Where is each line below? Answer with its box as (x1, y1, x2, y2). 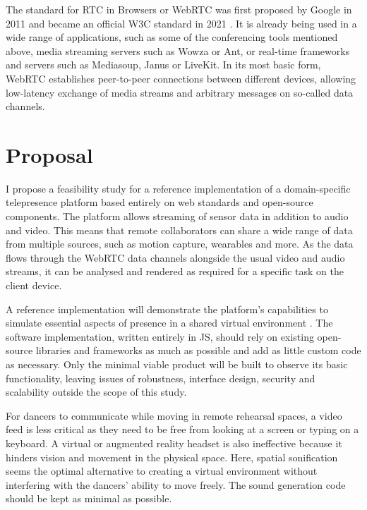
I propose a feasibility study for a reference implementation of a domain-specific (6, 181, 351, 195)
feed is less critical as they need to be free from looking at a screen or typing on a (6, 422, 359, 437)
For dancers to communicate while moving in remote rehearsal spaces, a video (6, 408, 342, 423)
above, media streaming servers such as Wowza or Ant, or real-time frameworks (6, 43, 350, 58)
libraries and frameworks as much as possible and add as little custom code (35, 343, 361, 358)
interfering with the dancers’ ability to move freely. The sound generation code (6, 477, 346, 492)
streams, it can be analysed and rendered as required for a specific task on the (6, 264, 344, 279)
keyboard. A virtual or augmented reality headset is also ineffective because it (6, 435, 342, 450)
